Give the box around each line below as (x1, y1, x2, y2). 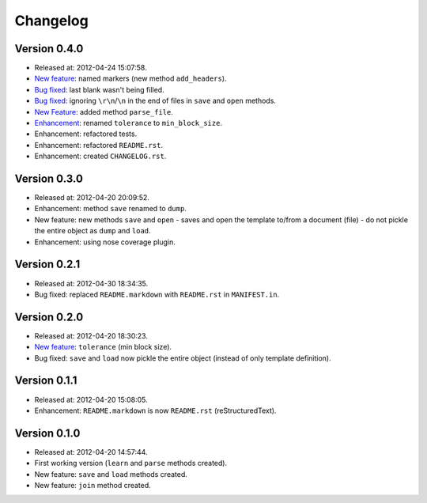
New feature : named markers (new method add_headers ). (34, 74, 227, 83)
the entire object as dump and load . (34, 226, 151, 236)
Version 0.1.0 (14, 426, 81, 440)
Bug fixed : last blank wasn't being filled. (34, 85, 165, 94)
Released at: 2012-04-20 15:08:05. (34, 395, 148, 404)
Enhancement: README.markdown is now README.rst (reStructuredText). (34, 406, 277, 415)
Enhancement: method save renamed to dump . (34, 204, 187, 214)
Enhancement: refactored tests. (34, 129, 138, 138)
